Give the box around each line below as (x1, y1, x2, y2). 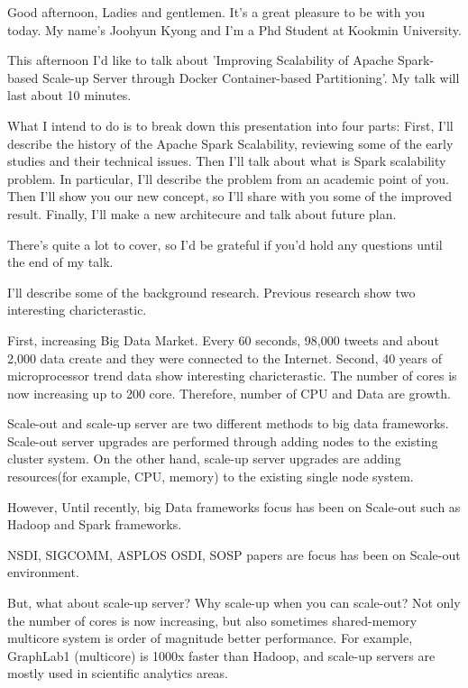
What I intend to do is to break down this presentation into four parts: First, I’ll (7, 115, 454, 134)
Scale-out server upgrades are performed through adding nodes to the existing (7, 431, 438, 450)
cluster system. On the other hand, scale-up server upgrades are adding (7, 449, 401, 468)
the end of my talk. (7, 252, 114, 271)
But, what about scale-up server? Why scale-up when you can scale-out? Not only (7, 593, 461, 612)
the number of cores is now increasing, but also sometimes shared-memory (7, 610, 418, 629)
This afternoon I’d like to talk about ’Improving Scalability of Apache (7, 50, 394, 69)
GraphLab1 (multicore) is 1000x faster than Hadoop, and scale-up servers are (7, 646, 436, 665)
